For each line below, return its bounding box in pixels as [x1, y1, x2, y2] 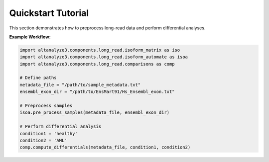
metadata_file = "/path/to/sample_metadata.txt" [19, 82, 141, 87]
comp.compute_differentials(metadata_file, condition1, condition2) [19, 145, 191, 150]
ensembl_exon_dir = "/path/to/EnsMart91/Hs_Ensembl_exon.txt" [19, 89, 175, 94]
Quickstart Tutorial [9, 7, 89, 18]
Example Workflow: [9, 34, 51, 40]
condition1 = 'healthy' [19, 131, 78, 136]
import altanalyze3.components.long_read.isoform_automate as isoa [19, 54, 188, 60]
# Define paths [19, 75, 57, 81]
